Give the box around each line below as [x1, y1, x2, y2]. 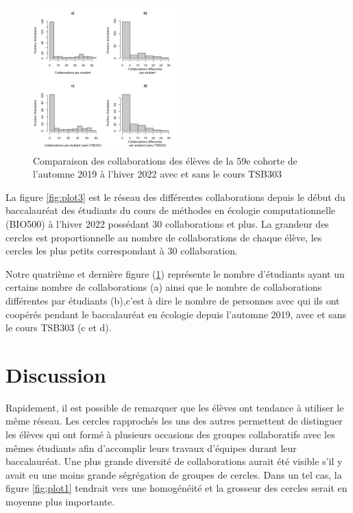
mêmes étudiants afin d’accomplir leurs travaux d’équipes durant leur [5, 440, 297, 455]
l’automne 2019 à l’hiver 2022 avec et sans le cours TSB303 [33, 167, 282, 181]
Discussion [5, 360, 106, 388]
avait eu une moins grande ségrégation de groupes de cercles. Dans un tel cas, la [5, 467, 342, 481]
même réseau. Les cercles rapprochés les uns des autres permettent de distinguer [5, 414, 343, 428]
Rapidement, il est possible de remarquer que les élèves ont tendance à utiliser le [5, 400, 344, 414]
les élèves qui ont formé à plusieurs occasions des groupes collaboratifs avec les [5, 427, 335, 442]
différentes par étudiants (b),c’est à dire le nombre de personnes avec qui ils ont [5, 293, 340, 307]
